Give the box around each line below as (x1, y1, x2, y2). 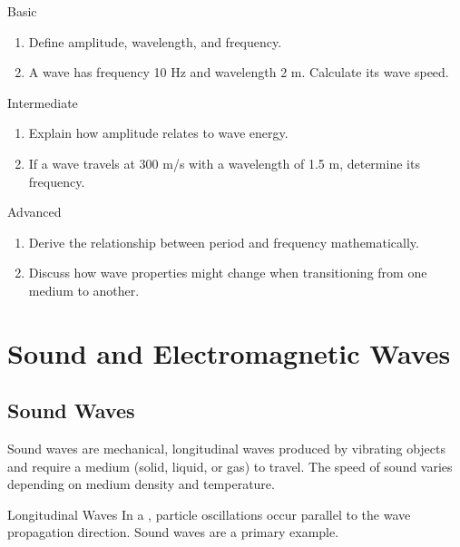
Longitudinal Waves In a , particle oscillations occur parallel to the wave (7, 504, 411, 523)
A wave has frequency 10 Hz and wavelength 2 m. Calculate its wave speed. (28, 63, 449, 82)
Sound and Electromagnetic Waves (7, 334, 451, 371)
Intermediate (7, 93, 78, 112)
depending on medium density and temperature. (7, 474, 275, 493)
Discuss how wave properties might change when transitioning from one (28, 263, 427, 282)
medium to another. (28, 280, 140, 299)
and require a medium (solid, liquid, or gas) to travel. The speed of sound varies (7, 456, 453, 475)
